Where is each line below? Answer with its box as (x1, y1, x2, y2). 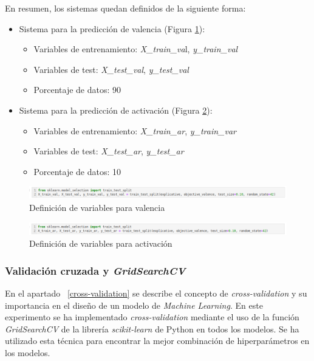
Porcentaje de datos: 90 (33, 83, 121, 96)
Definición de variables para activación (29, 237, 172, 250)
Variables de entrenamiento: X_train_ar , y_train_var (33, 124, 237, 137)
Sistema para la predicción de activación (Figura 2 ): (19, 103, 213, 116)
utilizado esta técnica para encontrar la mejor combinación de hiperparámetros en (5, 334, 310, 347)
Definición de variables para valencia (29, 201, 165, 213)
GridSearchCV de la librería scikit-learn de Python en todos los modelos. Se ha (5, 322, 299, 335)
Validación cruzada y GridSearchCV (5, 263, 186, 278)
